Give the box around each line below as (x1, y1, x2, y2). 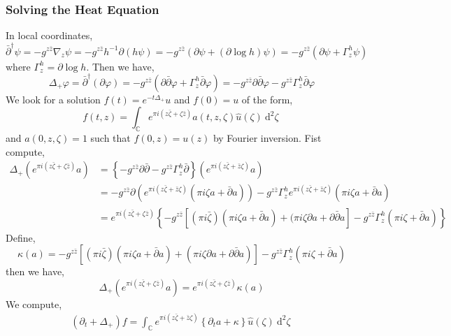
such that (90, 131, 131, 145)
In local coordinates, (6, 28, 93, 43)
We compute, (6, 296, 62, 311)
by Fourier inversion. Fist (213, 131, 322, 145)
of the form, (241, 92, 293, 106)
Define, (6, 230, 36, 244)
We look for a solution (6, 92, 101, 106)
